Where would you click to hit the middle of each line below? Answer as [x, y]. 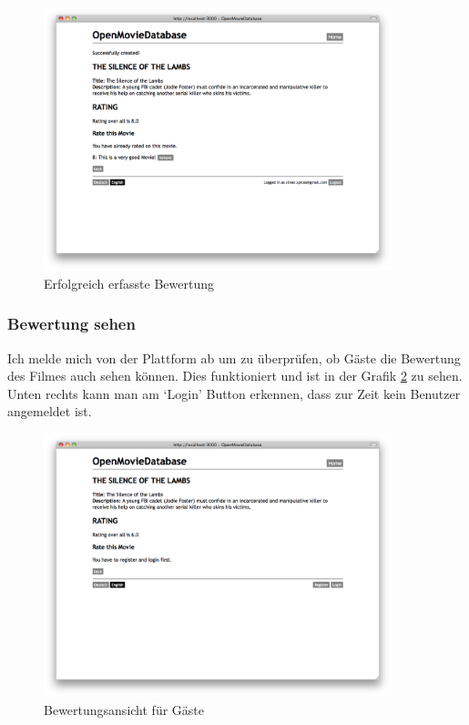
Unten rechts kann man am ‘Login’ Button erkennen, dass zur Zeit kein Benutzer [234, 393]
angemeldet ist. [50, 411]
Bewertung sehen [71, 324]
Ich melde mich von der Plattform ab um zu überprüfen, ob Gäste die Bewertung [234, 357]
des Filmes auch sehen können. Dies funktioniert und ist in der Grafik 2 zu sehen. [235, 376]
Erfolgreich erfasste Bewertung [129, 283]
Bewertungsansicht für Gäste [124, 709]
